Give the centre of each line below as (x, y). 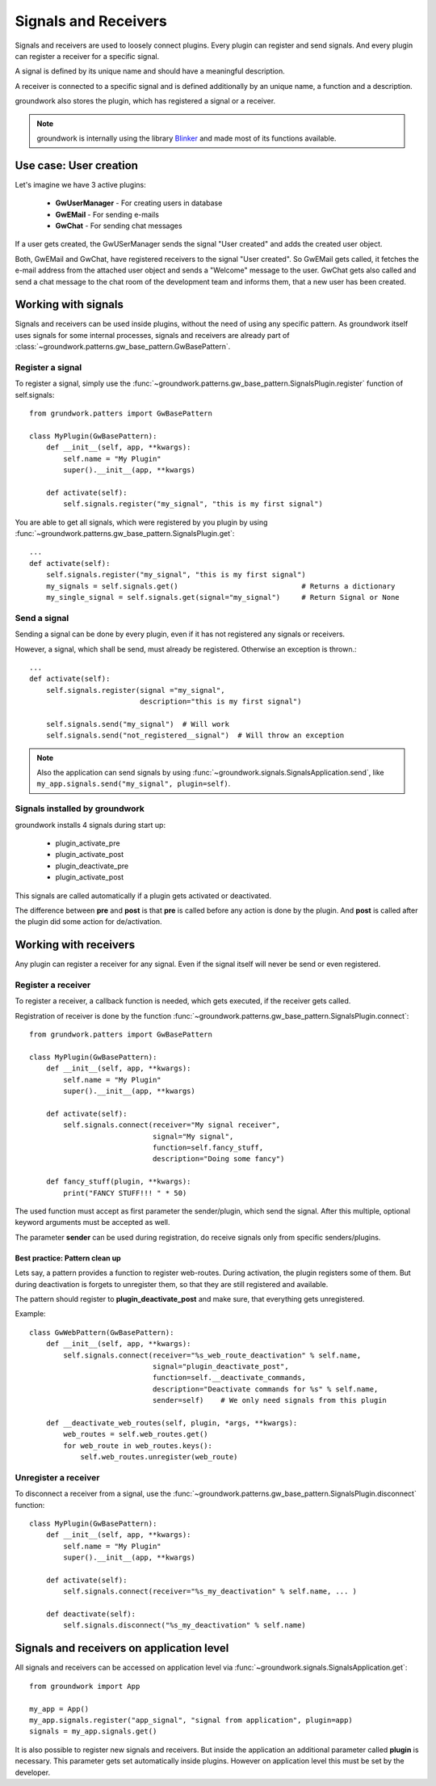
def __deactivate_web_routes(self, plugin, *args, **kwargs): (172, 1423)
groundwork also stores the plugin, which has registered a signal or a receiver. (145, 101)
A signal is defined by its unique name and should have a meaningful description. (150, 71)
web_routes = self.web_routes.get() (136, 1434)
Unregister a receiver (57, 1477)
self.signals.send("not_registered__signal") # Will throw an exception (195, 735)
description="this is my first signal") (221, 702)
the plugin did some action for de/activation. (88, 922)
